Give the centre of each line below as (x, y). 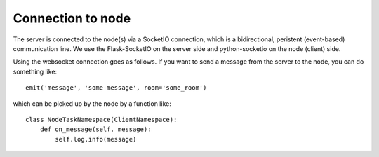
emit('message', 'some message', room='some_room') (116, 88)
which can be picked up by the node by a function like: (92, 103)
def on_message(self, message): (95, 129)
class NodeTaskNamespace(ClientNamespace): (101, 120)
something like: (35, 71)
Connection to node (72, 18)
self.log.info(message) (96, 139)
